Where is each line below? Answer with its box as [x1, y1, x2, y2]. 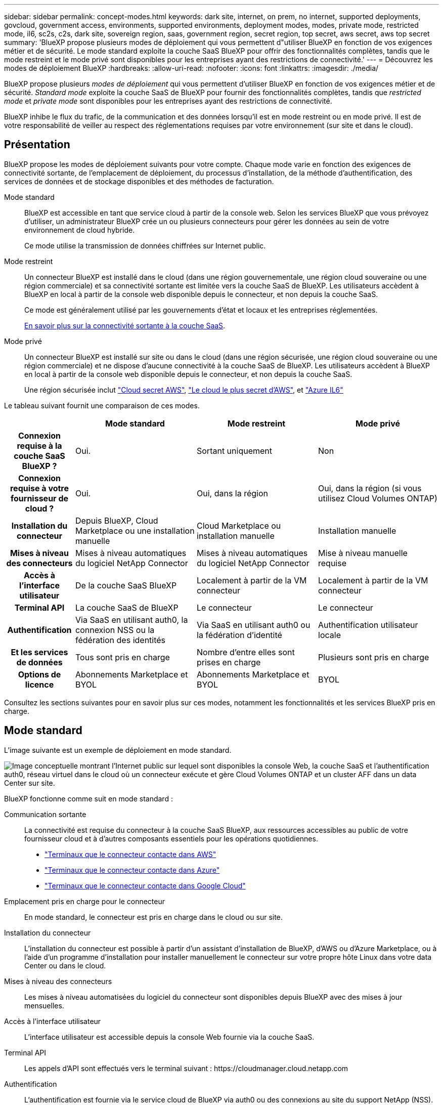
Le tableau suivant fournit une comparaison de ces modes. [4, 401, 200, 410]
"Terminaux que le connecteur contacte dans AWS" [45, 849, 216, 859]
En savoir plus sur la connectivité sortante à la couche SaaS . [24, 321, 226, 330]
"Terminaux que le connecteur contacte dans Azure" [45, 865, 220, 874]
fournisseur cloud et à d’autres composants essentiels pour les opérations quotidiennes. [24, 834, 318, 843]
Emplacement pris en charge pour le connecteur [4, 897, 165, 906]
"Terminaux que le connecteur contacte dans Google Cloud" [45, 881, 246, 890]
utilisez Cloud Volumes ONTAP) [318, 493, 437, 503]
